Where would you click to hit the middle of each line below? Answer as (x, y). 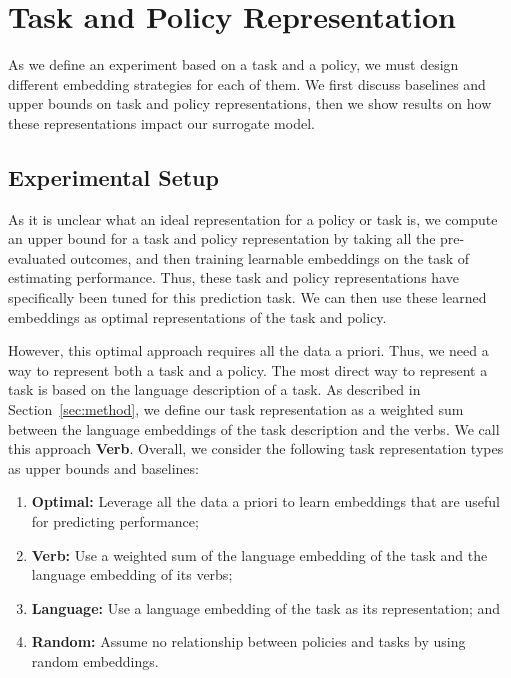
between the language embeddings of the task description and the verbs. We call (254, 428)
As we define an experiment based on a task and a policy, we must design (233, 64)
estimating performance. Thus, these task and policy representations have (233, 277)
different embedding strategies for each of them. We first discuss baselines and (247, 83)
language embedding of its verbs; (132, 574)
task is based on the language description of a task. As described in (214, 389)
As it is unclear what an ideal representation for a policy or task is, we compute (253, 218)
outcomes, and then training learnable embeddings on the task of (270, 257)
